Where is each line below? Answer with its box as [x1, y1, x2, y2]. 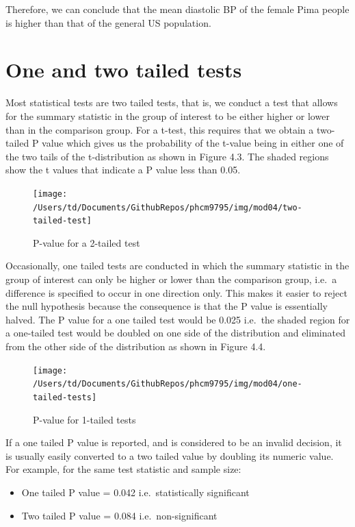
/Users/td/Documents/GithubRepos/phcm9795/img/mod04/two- [33, 202, 302, 212]
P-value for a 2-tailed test [33, 235, 140, 249]
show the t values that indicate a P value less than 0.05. [5, 162, 241, 177]
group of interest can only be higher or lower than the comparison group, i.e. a [5, 272, 337, 286]
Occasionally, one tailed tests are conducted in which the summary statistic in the [5, 258, 350, 273]
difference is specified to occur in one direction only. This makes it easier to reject [5, 285, 347, 299]
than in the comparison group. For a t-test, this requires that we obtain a [5, 122, 314, 136]
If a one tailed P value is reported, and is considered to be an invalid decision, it [5, 435, 342, 450]
